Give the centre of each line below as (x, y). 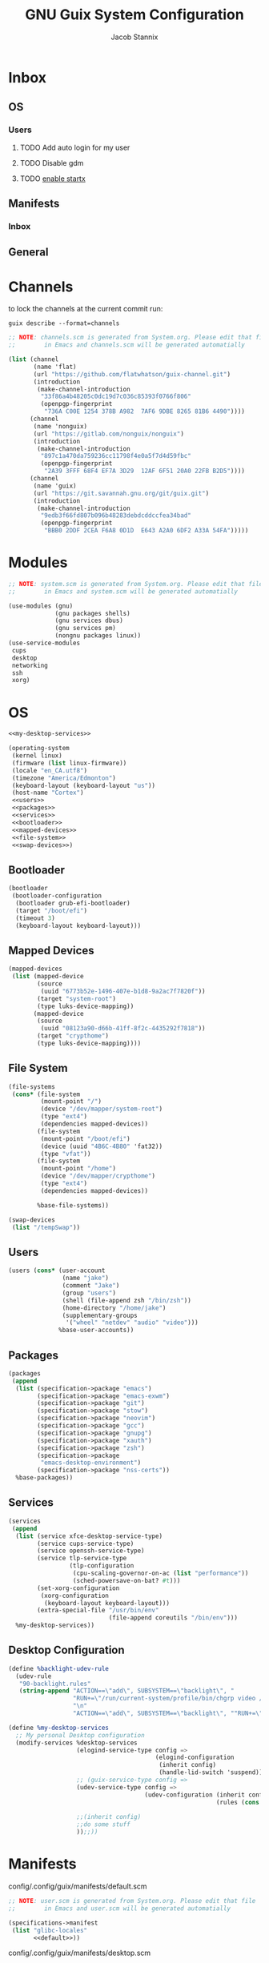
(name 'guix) (55, 486)
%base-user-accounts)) (96, 1331)
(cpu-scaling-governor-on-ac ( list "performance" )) (161, 1574)
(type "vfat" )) (66, 1154)
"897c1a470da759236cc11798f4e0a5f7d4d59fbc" (116, 456)
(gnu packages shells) (92, 613)
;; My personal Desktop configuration (80, 1735)
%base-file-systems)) (73, 1205)
